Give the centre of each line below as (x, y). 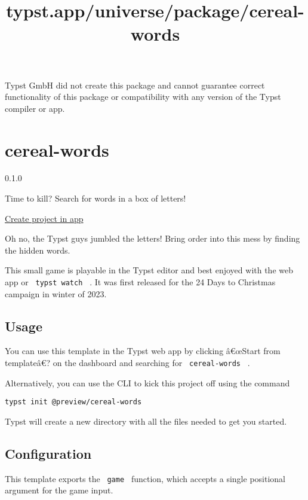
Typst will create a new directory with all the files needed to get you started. (146, 421)
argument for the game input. (59, 490)
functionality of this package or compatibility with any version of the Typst (143, 97)
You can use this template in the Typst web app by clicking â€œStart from (143, 351)
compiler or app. (35, 108)
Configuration (48, 453)
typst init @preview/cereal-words (73, 402)
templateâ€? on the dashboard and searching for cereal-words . (127, 363)
